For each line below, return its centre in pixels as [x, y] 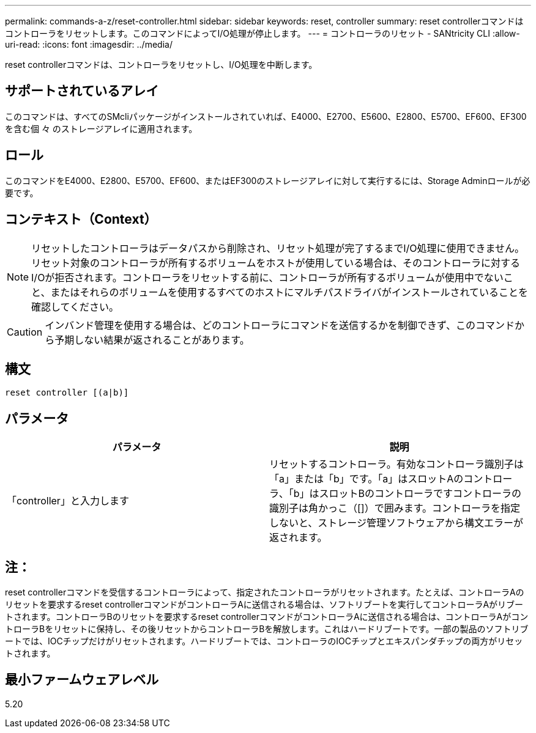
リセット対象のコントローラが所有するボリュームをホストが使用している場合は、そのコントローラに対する [276, 263]
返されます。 [298, 538]
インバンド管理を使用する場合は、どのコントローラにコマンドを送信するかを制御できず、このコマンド [280, 325]
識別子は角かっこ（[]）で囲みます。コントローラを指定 [395, 508]
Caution [25, 332]
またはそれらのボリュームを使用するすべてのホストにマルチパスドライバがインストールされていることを [289, 292]
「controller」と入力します [68, 501]
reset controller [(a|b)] [67, 393]
